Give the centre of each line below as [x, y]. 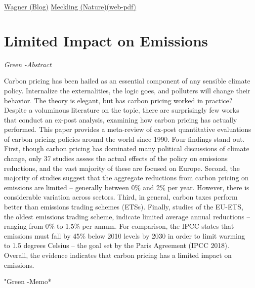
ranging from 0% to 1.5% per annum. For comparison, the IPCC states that [119, 226]
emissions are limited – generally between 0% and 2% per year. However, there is [127, 187]
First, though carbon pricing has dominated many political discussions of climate [127, 148]
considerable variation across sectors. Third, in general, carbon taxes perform [121, 197]
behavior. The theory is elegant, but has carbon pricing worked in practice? [118, 100]
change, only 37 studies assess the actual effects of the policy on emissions [116, 158]
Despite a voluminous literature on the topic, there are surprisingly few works [122, 110]
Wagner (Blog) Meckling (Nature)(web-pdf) [70, 6]
